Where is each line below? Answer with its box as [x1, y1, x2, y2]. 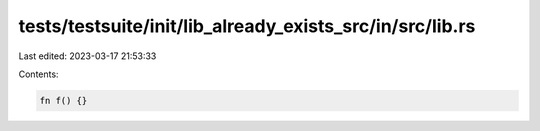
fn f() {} [39, 95, 88, 106]
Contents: [18, 68, 59, 80]
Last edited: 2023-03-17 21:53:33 [18, 50, 157, 62]
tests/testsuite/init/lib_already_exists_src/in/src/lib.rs [18, 15, 476, 37]
